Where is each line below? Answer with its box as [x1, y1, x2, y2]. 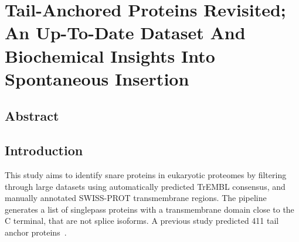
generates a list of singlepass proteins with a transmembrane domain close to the [5, 203, 294, 215]
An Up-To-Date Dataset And [5, 21, 246, 45]
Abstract [5, 107, 59, 125]
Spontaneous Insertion [5, 66, 189, 90]
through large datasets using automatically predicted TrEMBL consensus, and [5, 180, 286, 192]
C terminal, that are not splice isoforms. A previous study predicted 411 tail [5, 214, 279, 227]
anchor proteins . [5, 226, 67, 238]
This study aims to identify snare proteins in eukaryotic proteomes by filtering [5, 168, 287, 180]
